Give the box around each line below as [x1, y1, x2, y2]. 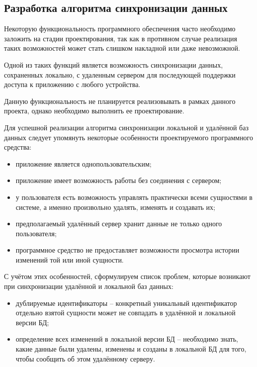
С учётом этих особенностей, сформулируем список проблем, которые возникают [4, 271, 251, 281]
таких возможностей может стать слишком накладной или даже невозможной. [4, 43, 240, 53]
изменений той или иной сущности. [15, 254, 124, 265]
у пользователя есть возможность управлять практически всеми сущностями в [15, 191, 253, 202]
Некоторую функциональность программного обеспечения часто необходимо [4, 23, 236, 34]
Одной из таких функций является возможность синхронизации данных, [4, 59, 223, 70]
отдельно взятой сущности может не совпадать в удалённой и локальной [15, 307, 236, 318]
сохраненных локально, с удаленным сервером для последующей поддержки [4, 69, 236, 80]
